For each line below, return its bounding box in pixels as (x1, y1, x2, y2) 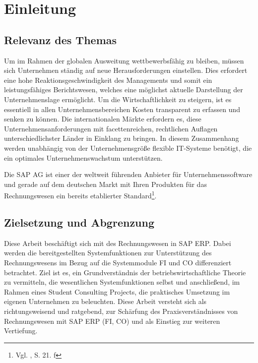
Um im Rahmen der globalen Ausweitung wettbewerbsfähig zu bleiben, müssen (4, 55, 244, 65)
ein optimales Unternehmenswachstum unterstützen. (4, 152, 163, 163)
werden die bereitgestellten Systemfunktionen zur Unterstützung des (4, 247, 212, 258)
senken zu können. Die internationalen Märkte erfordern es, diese (4, 114, 201, 124)
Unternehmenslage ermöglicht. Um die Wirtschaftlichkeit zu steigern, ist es (4, 94, 232, 104)
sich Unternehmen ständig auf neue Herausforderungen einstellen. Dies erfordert (4, 65, 248, 75)
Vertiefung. (4, 325, 38, 336)
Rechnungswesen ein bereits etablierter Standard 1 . (4, 189, 157, 200)
